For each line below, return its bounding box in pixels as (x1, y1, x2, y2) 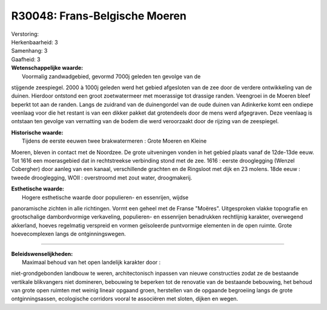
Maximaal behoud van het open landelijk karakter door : (22, 258, 161, 266)
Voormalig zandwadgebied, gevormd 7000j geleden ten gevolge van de (22, 73, 201, 80)
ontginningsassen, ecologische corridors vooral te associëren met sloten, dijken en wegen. (11, 295, 239, 303)
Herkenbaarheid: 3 (11, 38, 58, 45)
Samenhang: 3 (11, 47, 48, 55)
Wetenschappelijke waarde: (11, 64, 84, 72)
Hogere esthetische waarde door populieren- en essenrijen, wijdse (22, 194, 189, 201)
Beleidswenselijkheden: (11, 250, 73, 257)
